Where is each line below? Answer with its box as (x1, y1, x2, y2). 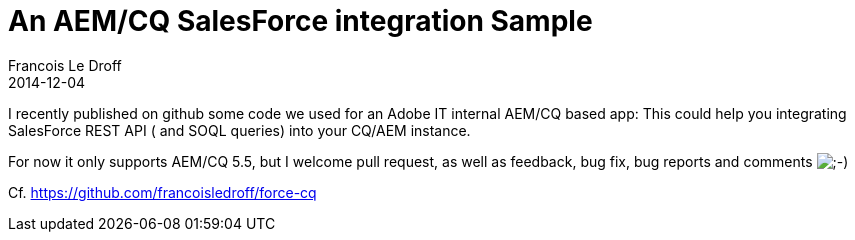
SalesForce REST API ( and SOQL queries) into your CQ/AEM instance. (8, 121, 471, 139)
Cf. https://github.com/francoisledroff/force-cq (8, 183, 317, 201)
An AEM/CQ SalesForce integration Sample (8, 4, 593, 38)
